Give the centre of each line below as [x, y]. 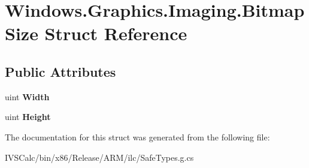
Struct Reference [116, 33]
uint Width [27, 96]
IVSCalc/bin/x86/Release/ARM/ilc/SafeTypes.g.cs [99, 157]
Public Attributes [60, 71]
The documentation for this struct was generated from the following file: [137, 136]
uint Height [28, 117]
